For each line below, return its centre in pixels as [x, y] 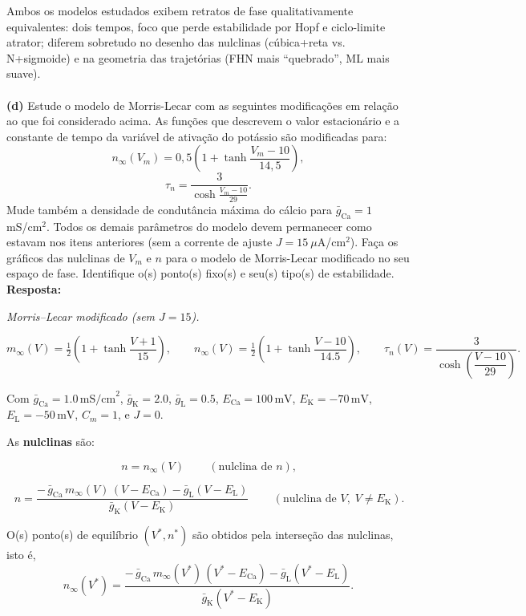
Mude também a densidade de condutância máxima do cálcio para [170, 209]
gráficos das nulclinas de [66, 257]
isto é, [21, 555]
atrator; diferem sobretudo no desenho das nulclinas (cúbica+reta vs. [176, 42]
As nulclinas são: [51, 441]
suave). [24, 73]
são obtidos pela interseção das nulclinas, [293, 535]
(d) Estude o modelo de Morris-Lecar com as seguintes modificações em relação [202, 105]
